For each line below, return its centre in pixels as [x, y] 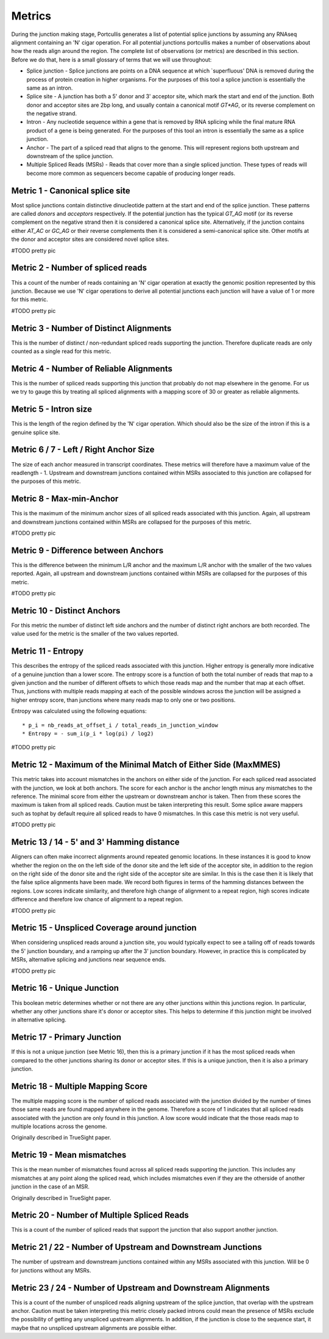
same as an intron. [50, 88]
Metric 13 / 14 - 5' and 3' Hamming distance [95, 842]
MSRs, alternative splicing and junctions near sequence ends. [89, 960]
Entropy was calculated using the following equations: [79, 711]
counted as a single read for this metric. [61, 351]
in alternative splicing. [39, 1020]
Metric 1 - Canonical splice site [71, 191]
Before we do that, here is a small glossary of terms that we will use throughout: [111, 59]
